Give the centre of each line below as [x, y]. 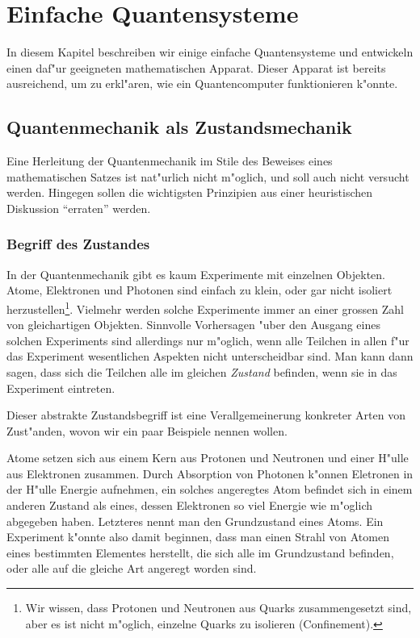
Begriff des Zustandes [78, 244]
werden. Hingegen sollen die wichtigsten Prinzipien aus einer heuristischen [190, 192]
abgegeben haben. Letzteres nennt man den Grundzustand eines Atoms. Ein [195, 521]
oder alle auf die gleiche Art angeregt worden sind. [132, 568]
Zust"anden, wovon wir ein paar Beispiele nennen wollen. [147, 430]
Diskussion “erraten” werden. [79, 208]
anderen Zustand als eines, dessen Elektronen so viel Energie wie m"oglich [190, 505]
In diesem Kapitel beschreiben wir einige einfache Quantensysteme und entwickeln [210, 52]
